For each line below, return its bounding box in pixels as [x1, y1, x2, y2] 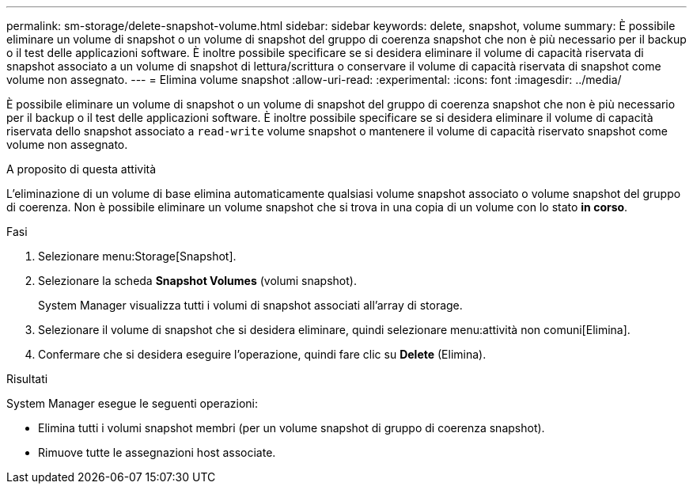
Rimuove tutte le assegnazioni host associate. [38, 446, 276, 459]
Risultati [6, 372, 48, 386]
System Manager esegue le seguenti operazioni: [6, 397, 259, 410]
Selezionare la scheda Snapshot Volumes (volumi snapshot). [38, 274, 357, 287]
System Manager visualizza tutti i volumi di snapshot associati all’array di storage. [38, 298, 463, 312]
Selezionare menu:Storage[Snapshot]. [38, 249, 237, 263]
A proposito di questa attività [6, 162, 157, 176]
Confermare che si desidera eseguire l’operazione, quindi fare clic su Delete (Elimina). [38, 348, 487, 361]
